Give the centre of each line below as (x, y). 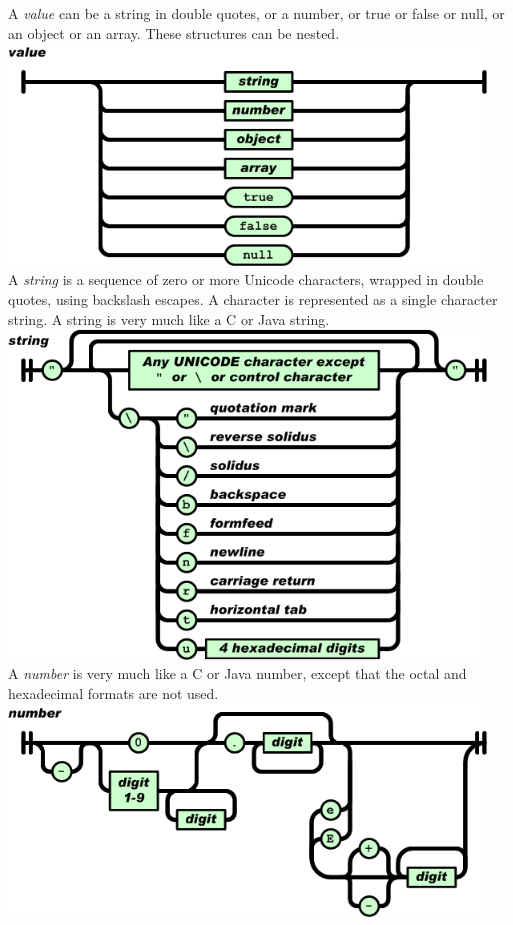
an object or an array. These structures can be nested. (174, 32)
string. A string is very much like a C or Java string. (169, 318)
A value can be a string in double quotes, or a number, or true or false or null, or (256, 13)
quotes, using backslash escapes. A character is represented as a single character (253, 298)
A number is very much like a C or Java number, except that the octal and (237, 673)
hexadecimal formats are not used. (113, 693)
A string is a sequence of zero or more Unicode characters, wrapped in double (246, 279)
